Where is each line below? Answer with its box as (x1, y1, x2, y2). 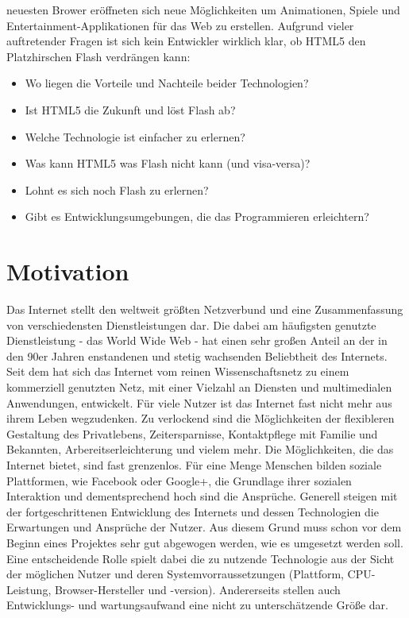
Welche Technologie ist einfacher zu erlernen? (25, 128, 245, 145)
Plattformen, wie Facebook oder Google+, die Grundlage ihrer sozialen (6, 472, 352, 489)
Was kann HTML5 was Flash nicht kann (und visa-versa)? (25, 155, 311, 172)
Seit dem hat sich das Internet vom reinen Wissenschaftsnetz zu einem (6, 363, 349, 380)
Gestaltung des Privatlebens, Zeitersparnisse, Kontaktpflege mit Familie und (6, 425, 378, 442)
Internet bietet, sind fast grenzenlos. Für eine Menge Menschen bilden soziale (6, 457, 382, 473)
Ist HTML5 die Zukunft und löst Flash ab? (25, 101, 236, 118)
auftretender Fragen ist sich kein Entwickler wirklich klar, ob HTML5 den (6, 33, 366, 49)
